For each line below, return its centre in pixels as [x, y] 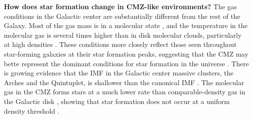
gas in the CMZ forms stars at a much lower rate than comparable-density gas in [125, 92]
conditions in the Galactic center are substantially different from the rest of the [122, 16]
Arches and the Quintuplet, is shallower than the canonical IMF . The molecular [124, 82]
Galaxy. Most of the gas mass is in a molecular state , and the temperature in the [126, 25]
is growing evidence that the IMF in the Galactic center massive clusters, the [119, 73]
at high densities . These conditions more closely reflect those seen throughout [120, 44]
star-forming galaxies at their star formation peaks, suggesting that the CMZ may [126, 53]
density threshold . [32, 111]
